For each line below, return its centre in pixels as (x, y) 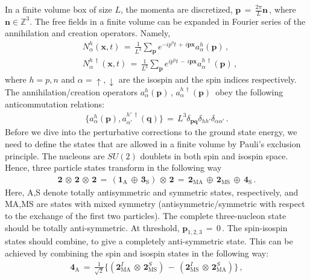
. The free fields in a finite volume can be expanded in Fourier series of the (168, 21)
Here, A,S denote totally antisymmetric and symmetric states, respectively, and (152, 192)
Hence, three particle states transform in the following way (113, 167)
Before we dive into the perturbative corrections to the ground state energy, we (151, 132)
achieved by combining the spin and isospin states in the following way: (137, 253)
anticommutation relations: (55, 103)
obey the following (249, 91)
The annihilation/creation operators (71, 91)
